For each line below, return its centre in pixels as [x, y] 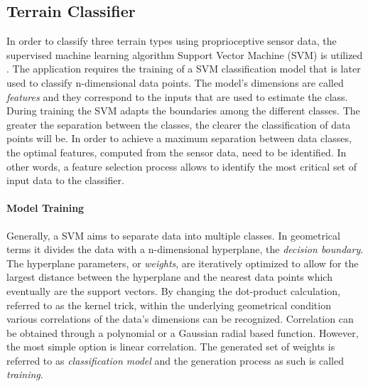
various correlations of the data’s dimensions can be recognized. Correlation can [180, 319]
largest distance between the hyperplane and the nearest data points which [169, 277]
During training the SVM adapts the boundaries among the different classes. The [183, 111]
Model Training [45, 208]
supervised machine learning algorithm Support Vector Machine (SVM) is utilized [185, 54]
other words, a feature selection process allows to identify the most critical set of [182, 166]
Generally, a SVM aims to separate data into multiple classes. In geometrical [173, 235]
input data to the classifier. [65, 180]
